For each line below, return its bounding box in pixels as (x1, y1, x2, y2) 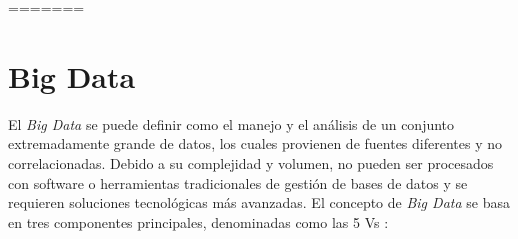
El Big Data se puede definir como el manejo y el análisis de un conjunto (8, 113, 455, 134)
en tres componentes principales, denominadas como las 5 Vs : (8, 211, 389, 232)
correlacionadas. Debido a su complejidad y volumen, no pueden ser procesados (8, 152, 494, 173)
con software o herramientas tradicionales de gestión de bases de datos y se (8, 172, 468, 193)
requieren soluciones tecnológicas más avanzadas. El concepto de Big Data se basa (8, 192, 510, 213)
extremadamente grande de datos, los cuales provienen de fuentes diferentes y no (8, 133, 503, 154)
